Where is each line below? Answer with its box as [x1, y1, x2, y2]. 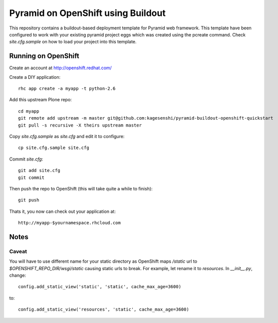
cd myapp [18, 108, 39, 114]
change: [9, 272, 26, 279]
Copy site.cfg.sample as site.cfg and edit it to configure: [9, 133, 125, 139]
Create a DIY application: [9, 74, 61, 80]
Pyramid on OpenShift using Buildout [9, 7, 166, 18]
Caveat [9, 248, 27, 255]
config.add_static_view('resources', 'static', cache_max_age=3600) [18, 307, 189, 313]
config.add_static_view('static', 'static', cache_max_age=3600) [18, 284, 182, 290]
